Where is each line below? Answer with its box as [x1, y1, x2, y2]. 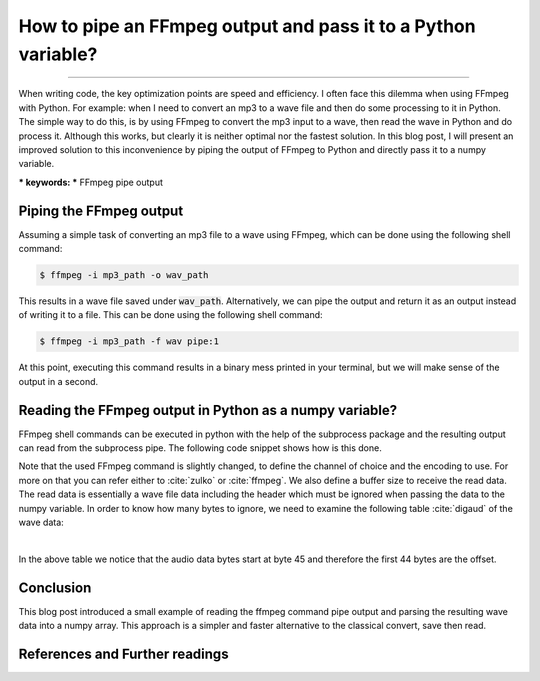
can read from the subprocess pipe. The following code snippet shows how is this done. [18, 442, 382, 454]
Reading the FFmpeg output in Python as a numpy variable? [18, 401, 398, 419]
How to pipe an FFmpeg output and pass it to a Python [18, 15, 476, 37]
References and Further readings [18, 645, 229, 662]
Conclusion [18, 579, 92, 596]
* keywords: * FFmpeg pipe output [18, 176, 164, 188]
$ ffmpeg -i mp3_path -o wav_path [39, 269, 209, 280]
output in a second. [18, 375, 99, 387]
